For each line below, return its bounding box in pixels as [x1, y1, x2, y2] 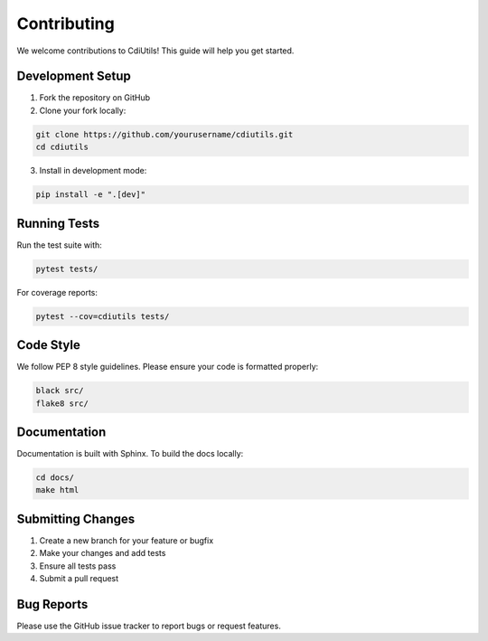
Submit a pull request [39, 573, 119, 584]
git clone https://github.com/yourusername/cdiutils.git [35, 129, 294, 139]
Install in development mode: [39, 165, 147, 176]
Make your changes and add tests [39, 548, 166, 559]
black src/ [35, 385, 84, 396]
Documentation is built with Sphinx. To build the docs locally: [16, 448, 244, 459]
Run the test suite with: [16, 240, 103, 250]
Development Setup [16, 69, 131, 84]
